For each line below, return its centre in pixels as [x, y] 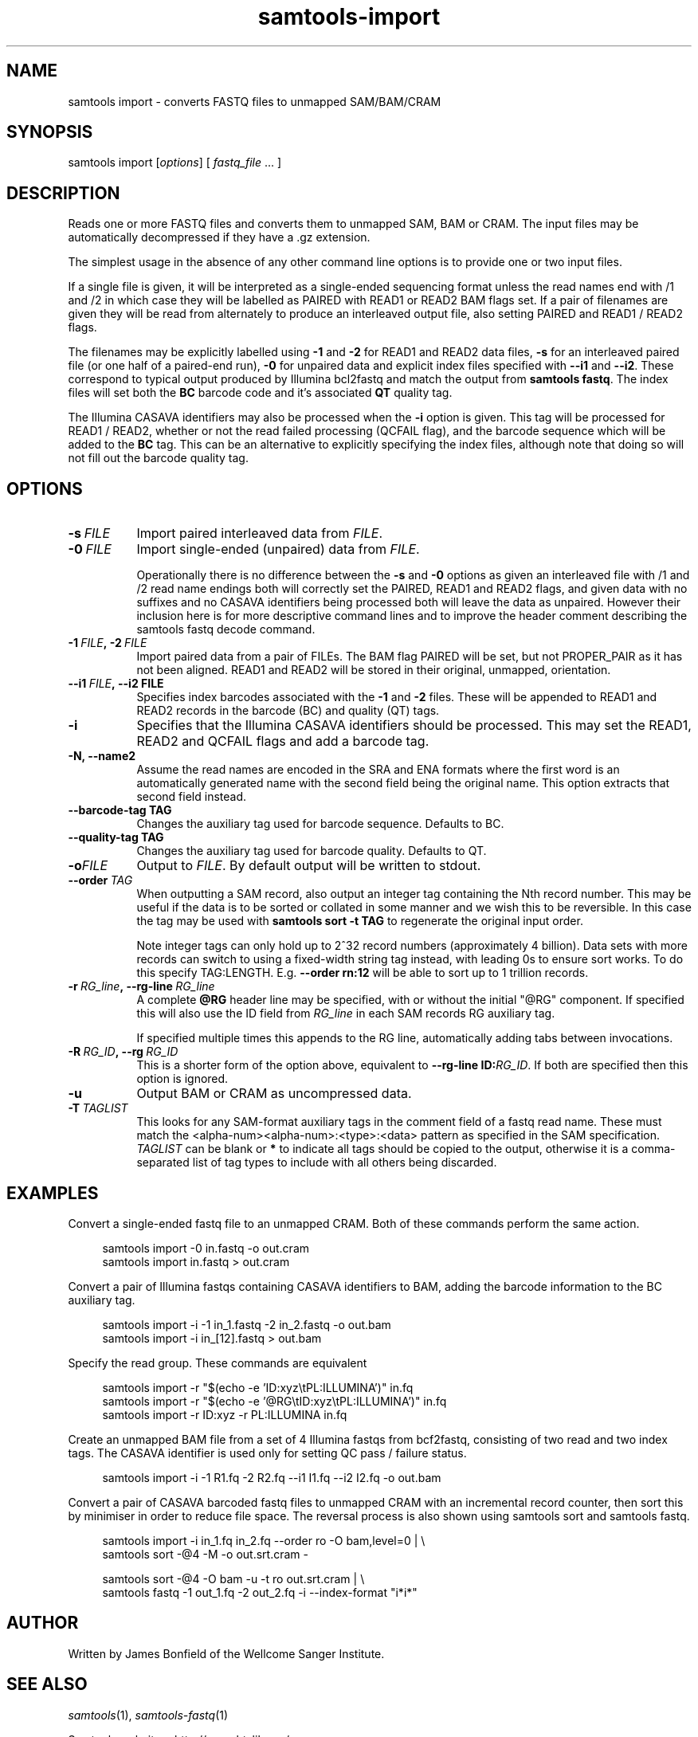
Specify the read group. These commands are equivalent [218, 1363]
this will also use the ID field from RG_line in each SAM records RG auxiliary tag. [346, 1014]
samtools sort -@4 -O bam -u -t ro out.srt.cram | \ [233, 1578]
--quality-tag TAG [116, 837]
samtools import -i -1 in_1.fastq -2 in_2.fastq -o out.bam [247, 1324]
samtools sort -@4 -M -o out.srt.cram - [205, 1554]
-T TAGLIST [98, 1108]
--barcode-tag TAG [120, 810]
